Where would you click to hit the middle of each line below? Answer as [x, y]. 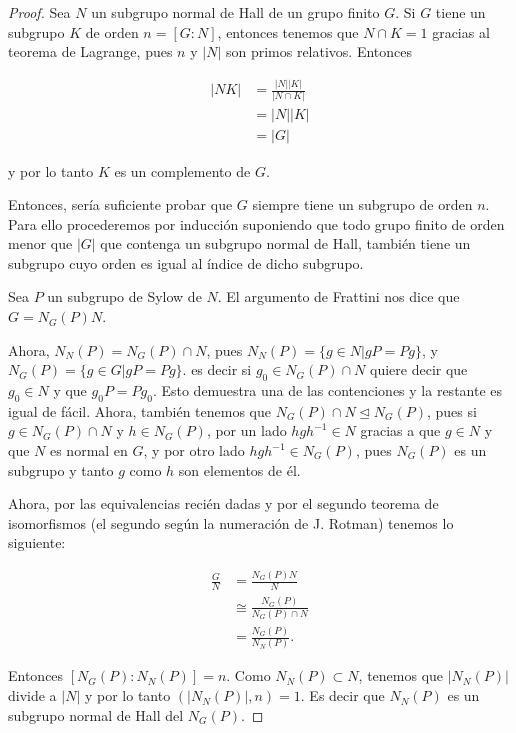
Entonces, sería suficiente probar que [120, 204]
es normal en [88, 450]
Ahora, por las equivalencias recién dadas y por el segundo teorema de [223, 503]
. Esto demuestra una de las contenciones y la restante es [327, 390]
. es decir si [217, 369]
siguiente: [37, 542]
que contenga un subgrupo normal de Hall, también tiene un [285, 243]
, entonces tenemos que [288, 31]
